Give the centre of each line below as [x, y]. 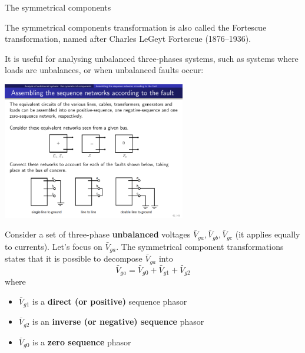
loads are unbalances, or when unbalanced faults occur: [104, 70]
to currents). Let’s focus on [54, 246]
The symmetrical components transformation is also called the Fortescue [136, 27]
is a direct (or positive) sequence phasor [110, 301]
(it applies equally [268, 234]
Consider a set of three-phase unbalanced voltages [98, 234]
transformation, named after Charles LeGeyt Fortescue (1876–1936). [128, 39]
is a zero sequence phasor [82, 342]
